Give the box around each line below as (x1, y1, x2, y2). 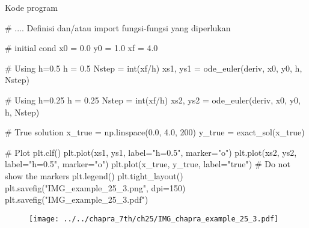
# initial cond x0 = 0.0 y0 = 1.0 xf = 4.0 (5, 42, 158, 54)
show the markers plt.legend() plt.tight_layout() (5, 169, 183, 182)
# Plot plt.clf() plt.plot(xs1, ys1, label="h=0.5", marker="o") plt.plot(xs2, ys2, (5, 146, 297, 158)
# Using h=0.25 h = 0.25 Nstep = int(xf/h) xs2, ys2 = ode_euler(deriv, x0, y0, (5, 93, 301, 106)
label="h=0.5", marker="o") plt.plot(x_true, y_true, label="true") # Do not (5, 158, 290, 170)
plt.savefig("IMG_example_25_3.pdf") (5, 193, 148, 206)
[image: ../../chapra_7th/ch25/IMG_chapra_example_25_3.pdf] (29, 214, 279, 223)
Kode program (5, 1, 58, 13)
